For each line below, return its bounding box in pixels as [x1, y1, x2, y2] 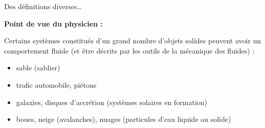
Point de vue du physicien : [4, 18, 103, 29]
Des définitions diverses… [4, 1, 82, 11]
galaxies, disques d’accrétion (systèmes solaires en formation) [16, 96, 208, 107]
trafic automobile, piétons [16, 79, 97, 90]
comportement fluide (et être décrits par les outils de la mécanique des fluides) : [4, 45, 255, 56]
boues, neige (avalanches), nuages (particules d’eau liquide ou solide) [16, 114, 231, 124]
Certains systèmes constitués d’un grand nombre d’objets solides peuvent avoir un [4, 35, 261, 46]
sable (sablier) [16, 62, 60, 73]
